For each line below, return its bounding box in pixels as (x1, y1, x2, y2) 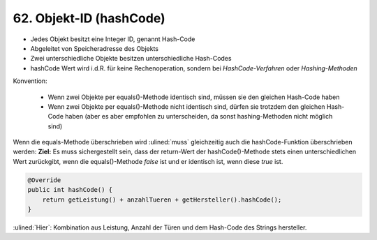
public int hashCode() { (27, 186, 113, 194)
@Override (27, 176, 61, 184)
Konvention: (13, 77, 48, 85)
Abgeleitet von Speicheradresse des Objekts (30, 44, 158, 52)
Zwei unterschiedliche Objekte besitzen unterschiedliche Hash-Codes (30, 54, 232, 63)
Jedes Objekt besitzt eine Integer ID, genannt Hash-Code (30, 35, 195, 43)
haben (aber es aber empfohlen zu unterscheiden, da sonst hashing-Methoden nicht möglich (65, 112, 333, 121)
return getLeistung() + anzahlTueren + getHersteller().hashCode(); (42, 195, 282, 204)
